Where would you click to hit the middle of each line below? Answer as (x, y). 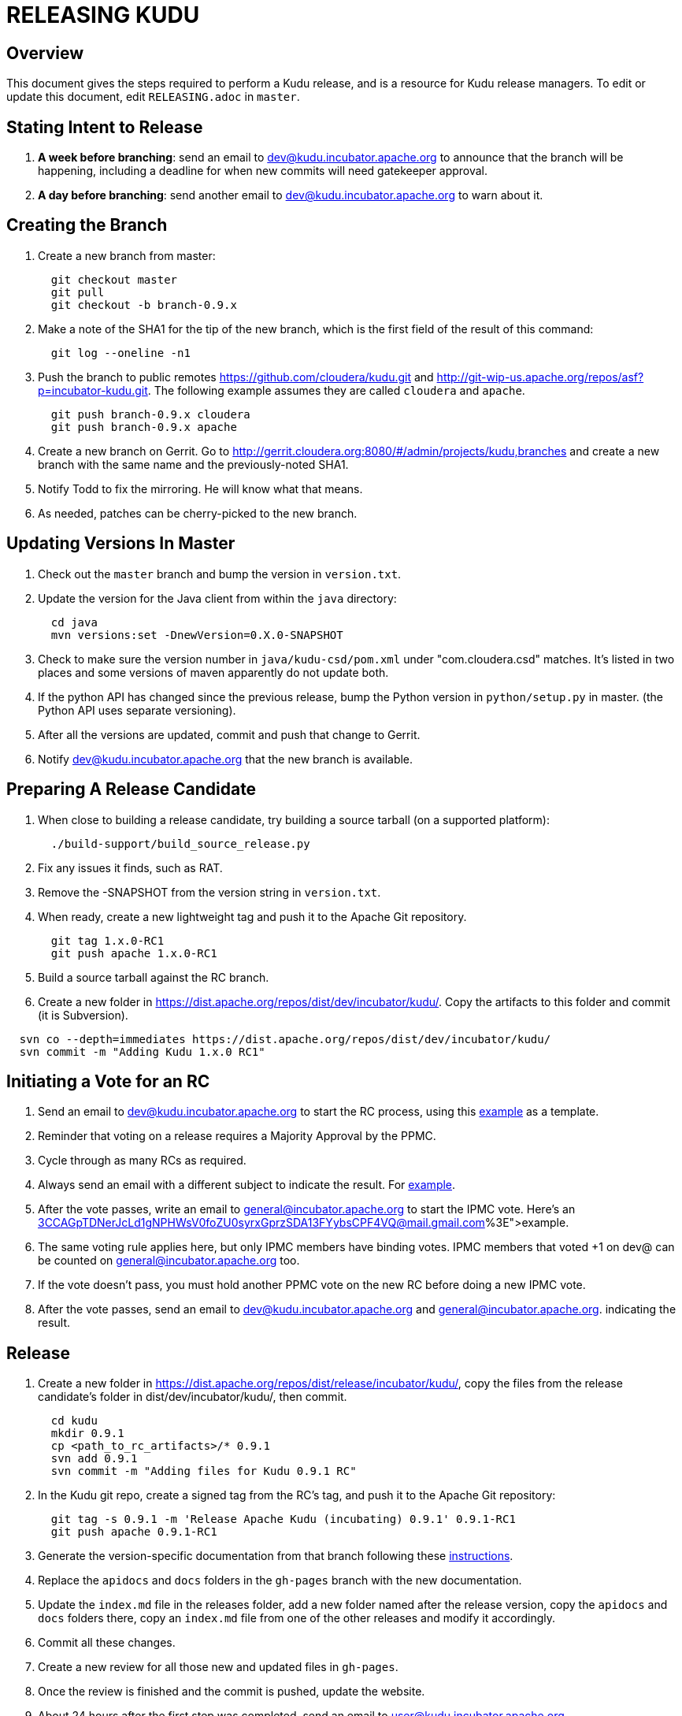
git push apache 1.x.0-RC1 (134, 953)
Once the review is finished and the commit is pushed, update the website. (232, 1692)
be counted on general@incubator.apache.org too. (169, 1261)
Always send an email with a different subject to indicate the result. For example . (247, 1185)
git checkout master (114, 279)
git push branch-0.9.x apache (144, 427)
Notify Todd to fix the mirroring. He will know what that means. (200, 488)
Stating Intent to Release (105, 127)
